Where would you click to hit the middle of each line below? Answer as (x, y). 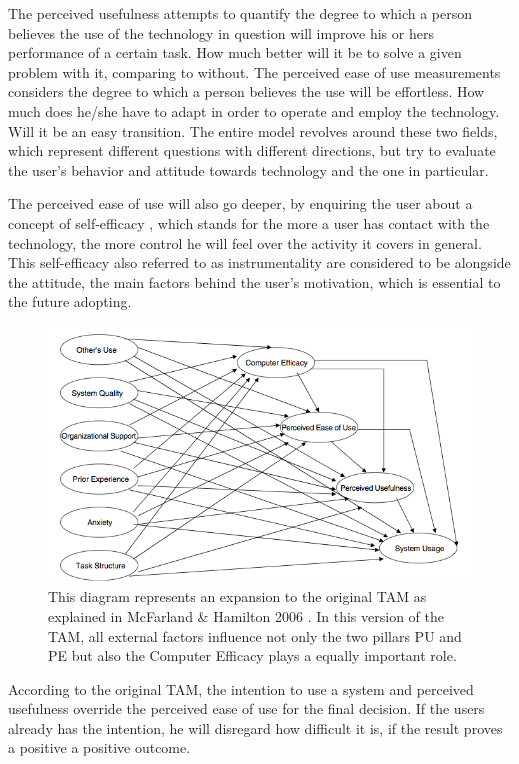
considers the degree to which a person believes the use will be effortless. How (246, 91)
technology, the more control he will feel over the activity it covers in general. (245, 242)
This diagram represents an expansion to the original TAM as (237, 596)
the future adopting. (70, 301)
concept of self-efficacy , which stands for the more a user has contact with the (249, 222)
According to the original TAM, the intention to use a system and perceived (241, 688)
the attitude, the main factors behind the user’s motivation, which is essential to (254, 281)
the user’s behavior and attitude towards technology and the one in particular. (248, 169)
